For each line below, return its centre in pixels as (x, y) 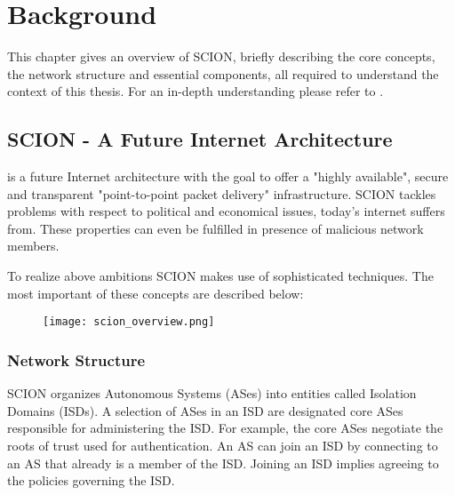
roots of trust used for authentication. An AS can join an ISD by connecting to (223, 445)
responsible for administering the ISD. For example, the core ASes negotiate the (225, 428)
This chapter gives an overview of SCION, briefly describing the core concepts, (221, 56)
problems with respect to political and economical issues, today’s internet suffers (226, 211)
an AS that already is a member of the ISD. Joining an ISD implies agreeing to (223, 463)
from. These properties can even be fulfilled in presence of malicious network (216, 228)
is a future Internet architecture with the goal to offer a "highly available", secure (228, 176)
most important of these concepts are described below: (156, 293)
